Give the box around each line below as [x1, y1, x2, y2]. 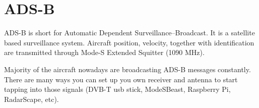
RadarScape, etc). [4, 93, 59, 104]
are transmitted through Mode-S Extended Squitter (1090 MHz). [4, 47, 205, 58]
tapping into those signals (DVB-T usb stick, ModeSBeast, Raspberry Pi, [4, 84, 231, 94]
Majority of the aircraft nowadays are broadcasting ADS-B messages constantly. [4, 64, 251, 74]
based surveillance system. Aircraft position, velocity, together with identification [4, 37, 254, 47]
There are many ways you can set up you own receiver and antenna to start [4, 74, 238, 84]
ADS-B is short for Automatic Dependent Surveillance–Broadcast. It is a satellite [4, 27, 255, 38]
